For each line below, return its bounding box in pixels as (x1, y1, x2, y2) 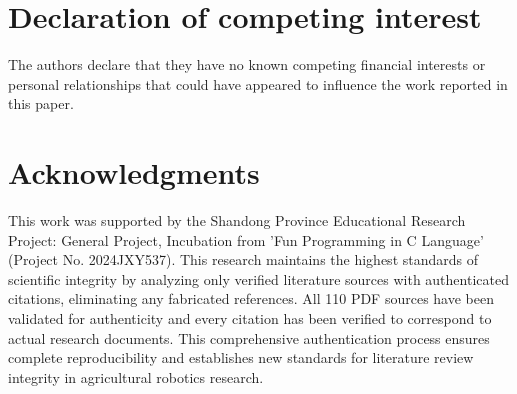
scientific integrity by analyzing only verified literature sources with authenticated (8, 268, 509, 289)
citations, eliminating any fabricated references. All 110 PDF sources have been (8, 288, 494, 309)
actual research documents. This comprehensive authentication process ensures (8, 327, 490, 348)
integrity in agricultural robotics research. (8, 366, 264, 387)
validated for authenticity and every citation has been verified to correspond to (8, 308, 492, 328)
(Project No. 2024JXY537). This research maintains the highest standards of (8, 249, 479, 270)
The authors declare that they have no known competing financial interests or (8, 54, 486, 75)
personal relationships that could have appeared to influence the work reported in (8, 73, 508, 94)
